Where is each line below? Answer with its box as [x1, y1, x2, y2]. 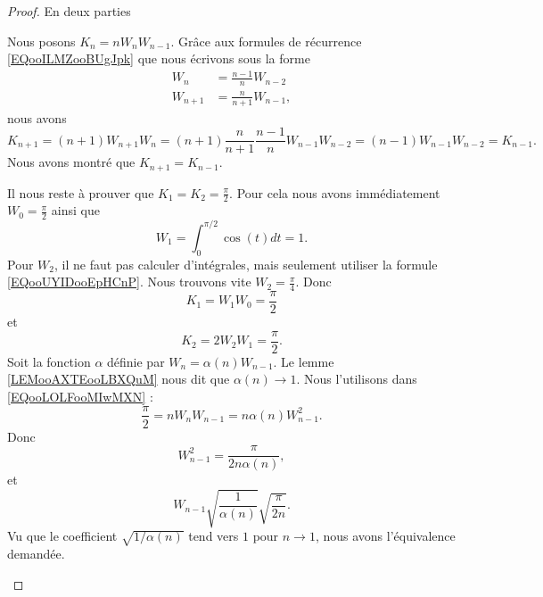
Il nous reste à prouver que [7, 183, 154, 202]
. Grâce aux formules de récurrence [170, 31, 362, 50]
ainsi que [51, 201, 100, 220]
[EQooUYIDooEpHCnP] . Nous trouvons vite [7, 272, 251, 291]
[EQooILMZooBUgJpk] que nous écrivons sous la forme [7, 49, 310, 68]
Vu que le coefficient [7, 527, 118, 545]
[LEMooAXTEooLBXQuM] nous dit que [7, 369, 230, 388]
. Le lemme [273, 352, 334, 370]
